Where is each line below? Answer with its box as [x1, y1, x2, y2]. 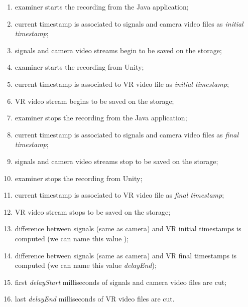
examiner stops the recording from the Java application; [15, 112, 187, 123]
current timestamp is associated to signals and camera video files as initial [15, 18, 243, 29]
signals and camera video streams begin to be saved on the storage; [15, 45, 222, 55]
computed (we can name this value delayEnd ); [15, 260, 157, 270]
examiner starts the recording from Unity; [15, 62, 144, 72]
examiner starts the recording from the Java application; [15, 2, 189, 12]
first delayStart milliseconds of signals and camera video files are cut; [15, 276, 227, 287]
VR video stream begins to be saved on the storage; [15, 95, 174, 106]
